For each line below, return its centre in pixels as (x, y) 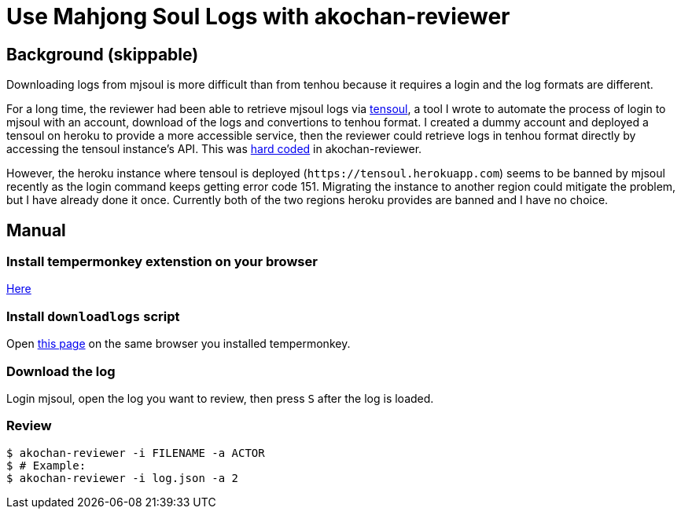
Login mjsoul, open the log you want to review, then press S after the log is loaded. (220, 398)
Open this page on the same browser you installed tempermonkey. (179, 344)
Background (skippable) (103, 54)
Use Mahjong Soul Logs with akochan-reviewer (258, 16)
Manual (36, 230)
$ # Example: (46, 465)
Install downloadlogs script (93, 316)
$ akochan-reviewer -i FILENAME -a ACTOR (136, 453)
